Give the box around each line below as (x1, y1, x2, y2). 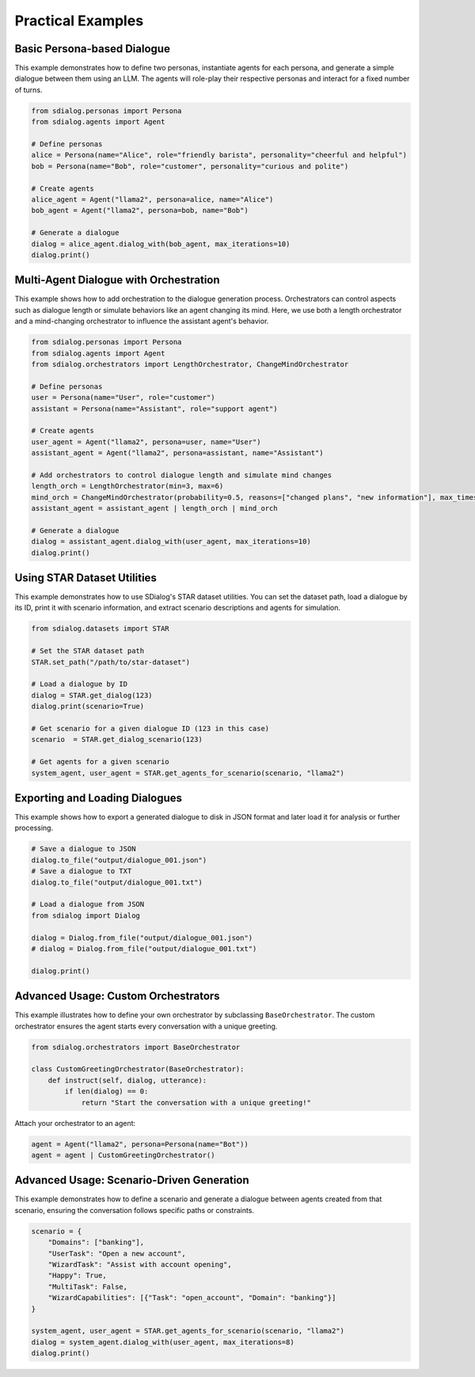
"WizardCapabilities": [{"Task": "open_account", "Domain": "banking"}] (47, 1293, 336, 1303)
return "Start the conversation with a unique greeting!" (81, 1097, 312, 1107)
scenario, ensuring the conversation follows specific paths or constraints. (14, 1205, 255, 1215)
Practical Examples (14, 12, 144, 29)
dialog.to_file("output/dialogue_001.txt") (31, 877, 203, 887)
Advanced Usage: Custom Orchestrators (14, 990, 221, 1003)
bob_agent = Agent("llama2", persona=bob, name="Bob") (31, 206, 249, 215)
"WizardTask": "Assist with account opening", (47, 1260, 233, 1269)
